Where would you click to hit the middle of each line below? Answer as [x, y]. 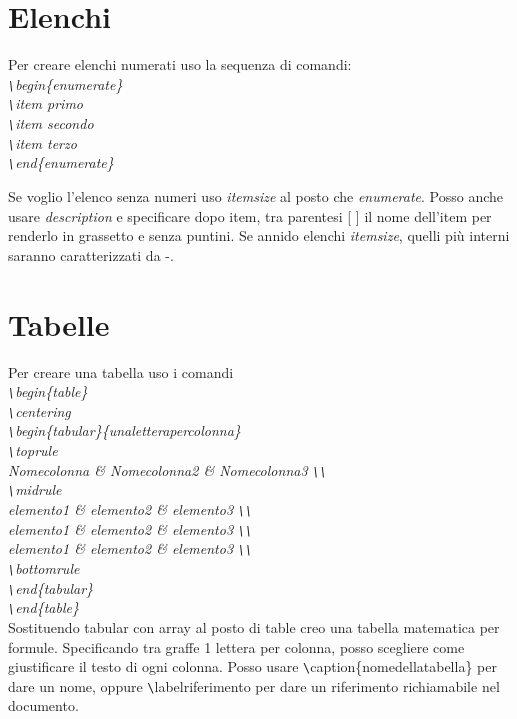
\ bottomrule [44, 568]
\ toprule [33, 450]
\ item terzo [42, 142]
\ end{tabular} [51, 587]
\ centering [39, 410]
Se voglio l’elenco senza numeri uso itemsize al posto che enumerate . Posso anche [256, 196]
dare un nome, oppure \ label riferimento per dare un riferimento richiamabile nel [254, 685]
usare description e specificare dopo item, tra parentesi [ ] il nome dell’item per [250, 215]
